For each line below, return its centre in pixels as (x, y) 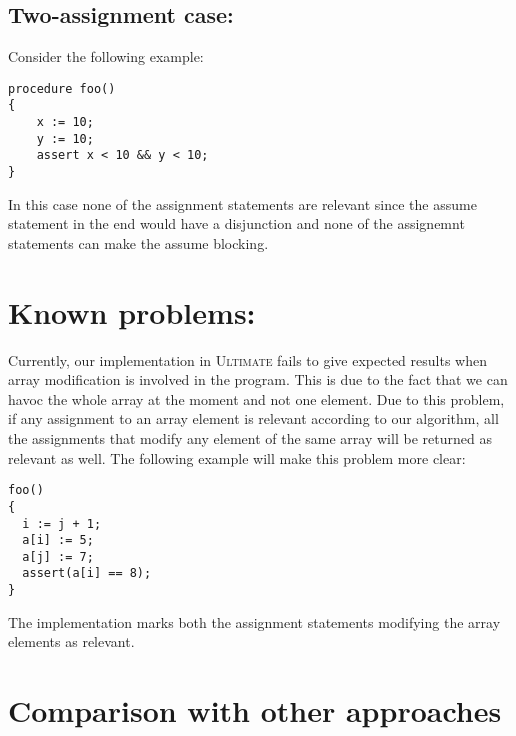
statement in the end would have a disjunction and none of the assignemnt (236, 223)
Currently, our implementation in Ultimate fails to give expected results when (247, 359)
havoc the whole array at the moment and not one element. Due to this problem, (256, 398)
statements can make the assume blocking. (138, 242)
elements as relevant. (71, 641)
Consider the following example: (106, 56)
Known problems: (132, 311)
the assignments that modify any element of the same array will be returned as (250, 438)
